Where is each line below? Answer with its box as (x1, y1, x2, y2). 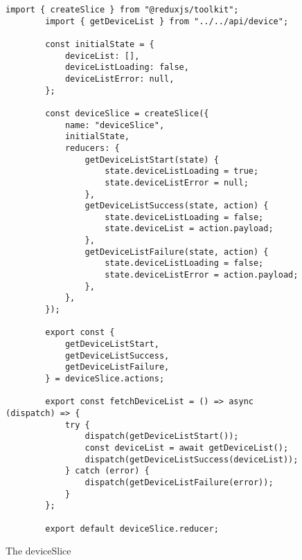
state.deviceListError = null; (105, 177, 249, 188)
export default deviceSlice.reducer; (45, 523, 219, 534)
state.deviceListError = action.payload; (105, 270, 299, 280)
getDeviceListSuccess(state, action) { (85, 201, 269, 211)
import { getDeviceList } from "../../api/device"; (45, 16, 289, 26)
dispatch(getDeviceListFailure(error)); (85, 477, 274, 487)
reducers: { (64, 143, 120, 153)
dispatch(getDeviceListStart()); (85, 431, 239, 442)
